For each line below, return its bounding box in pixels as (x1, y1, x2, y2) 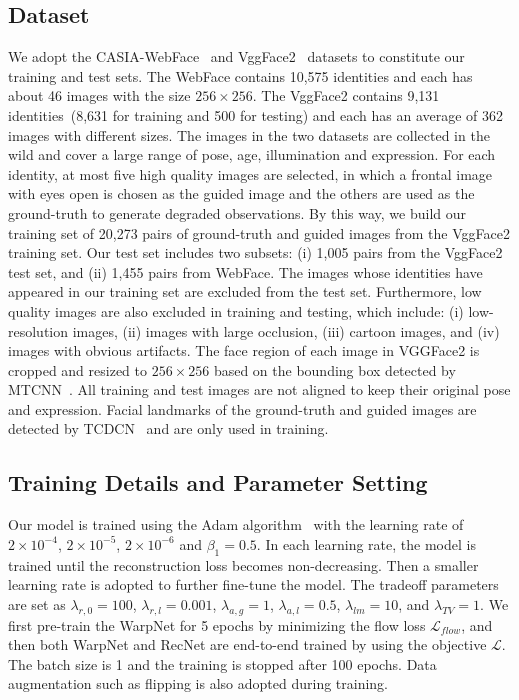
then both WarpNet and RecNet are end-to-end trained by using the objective (8, 634, 487, 655)
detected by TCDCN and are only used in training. (8, 418, 329, 439)
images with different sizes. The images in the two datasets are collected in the (8, 124, 490, 145)
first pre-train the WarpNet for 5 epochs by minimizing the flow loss (8, 614, 426, 635)
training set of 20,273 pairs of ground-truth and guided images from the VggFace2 (8, 222, 510, 243)
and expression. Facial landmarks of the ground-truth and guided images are (8, 398, 477, 419)
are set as (8, 593, 66, 614)
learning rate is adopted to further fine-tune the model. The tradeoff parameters (8, 574, 499, 595)
